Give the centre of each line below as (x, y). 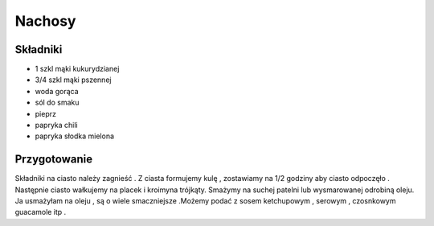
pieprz (45, 113)
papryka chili (56, 125)
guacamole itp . (41, 212)
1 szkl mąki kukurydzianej (77, 69)
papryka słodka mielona (75, 136)
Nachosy (45, 21)
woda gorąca (57, 91)
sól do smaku (57, 103)
